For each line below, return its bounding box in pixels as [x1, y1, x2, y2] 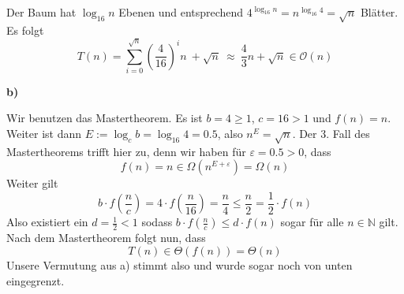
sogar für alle [280, 214, 344, 230]
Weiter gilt [6, 175, 58, 192]
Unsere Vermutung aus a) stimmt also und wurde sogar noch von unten [6, 257, 353, 274]
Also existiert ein [6, 214, 88, 230]
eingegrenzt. [6, 272, 65, 288]
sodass [141, 214, 173, 230]
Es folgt [6, 21, 44, 38]
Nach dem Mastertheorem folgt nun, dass [6, 229, 206, 246]
